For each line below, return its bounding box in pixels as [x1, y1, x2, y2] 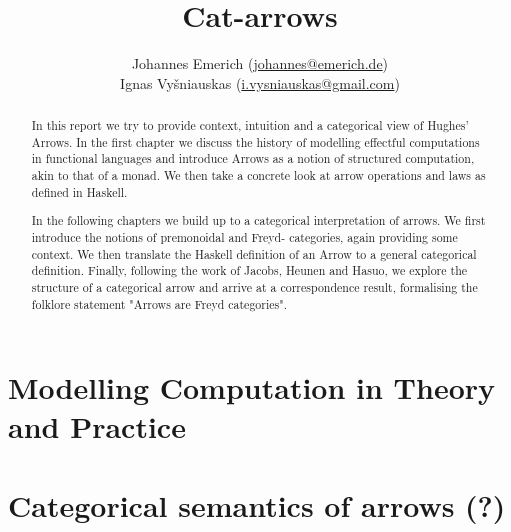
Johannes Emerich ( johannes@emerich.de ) [131, 53, 389, 74]
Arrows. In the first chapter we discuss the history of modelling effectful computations [31, 133, 480, 150]
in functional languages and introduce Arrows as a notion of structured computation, [31, 150, 475, 167]
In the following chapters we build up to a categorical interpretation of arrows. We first [31, 212, 486, 229]
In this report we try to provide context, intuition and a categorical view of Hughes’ [31, 117, 469, 134]
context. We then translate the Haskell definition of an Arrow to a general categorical [31, 245, 477, 262]
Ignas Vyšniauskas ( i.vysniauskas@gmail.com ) [120, 72, 400, 93]
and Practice [8, 406, 186, 447]
